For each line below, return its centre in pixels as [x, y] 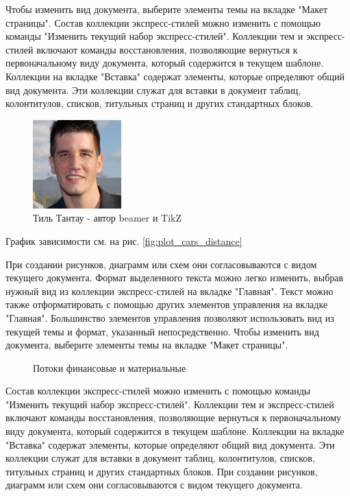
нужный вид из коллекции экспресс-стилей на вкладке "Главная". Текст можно [170, 291]
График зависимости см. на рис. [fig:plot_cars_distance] [124, 240]
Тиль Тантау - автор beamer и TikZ [108, 218]
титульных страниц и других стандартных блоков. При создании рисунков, [162, 471]
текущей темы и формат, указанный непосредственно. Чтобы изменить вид [162, 331]
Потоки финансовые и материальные [110, 367]
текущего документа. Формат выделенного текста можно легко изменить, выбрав [175, 277]
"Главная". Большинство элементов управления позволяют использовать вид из [170, 317]
